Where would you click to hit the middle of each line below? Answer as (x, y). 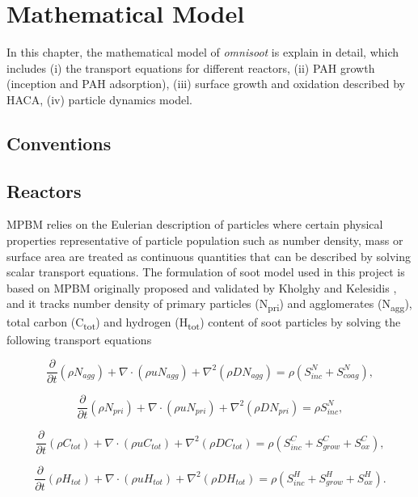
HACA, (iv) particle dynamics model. (99, 99)
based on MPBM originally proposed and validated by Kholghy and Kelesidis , (202, 287)
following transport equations (79, 339)
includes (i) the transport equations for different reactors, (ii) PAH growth (191, 67)
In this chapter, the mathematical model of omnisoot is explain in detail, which (203, 52)
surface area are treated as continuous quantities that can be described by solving (209, 256)
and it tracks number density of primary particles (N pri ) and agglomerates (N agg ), (209, 305)
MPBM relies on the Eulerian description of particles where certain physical (195, 224)
